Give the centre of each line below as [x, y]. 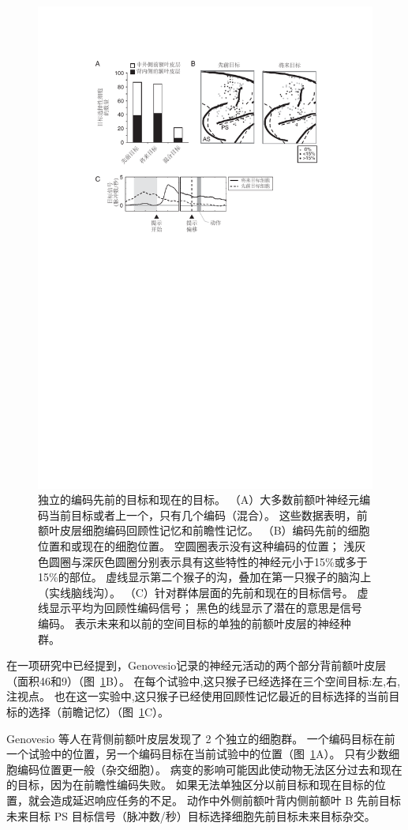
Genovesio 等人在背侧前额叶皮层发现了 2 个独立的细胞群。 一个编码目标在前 [201, 738]
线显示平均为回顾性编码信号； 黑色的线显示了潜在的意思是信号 [200, 608]
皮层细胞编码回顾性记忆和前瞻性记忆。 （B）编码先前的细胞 [215, 530]
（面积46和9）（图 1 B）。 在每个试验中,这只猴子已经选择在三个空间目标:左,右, [204, 680]
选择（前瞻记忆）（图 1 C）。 [99, 711]
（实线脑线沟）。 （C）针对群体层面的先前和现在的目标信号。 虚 [203, 592]
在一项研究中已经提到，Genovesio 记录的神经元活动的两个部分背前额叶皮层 [197, 665]
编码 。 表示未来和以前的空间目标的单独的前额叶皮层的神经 [189, 623]
